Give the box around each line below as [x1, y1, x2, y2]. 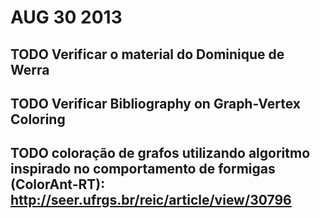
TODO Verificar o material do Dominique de [10, 46, 285, 63]
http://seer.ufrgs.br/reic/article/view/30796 [10, 192, 292, 209]
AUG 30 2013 [10, 6, 123, 29]
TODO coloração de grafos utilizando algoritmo [10, 145, 311, 162]
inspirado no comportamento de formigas [10, 161, 276, 178]
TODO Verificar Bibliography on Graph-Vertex [10, 95, 301, 112]
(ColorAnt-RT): [10, 176, 106, 193]
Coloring [10, 111, 66, 128]
